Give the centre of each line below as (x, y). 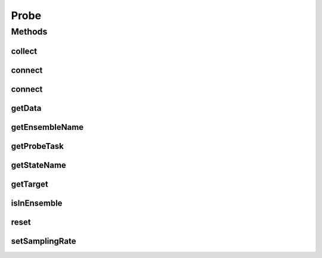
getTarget (30, 184)
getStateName (39, 165)
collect (24, 51)
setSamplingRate (44, 241)
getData (26, 108)
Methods (29, 32)
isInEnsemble (37, 203)
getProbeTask (37, 146)
